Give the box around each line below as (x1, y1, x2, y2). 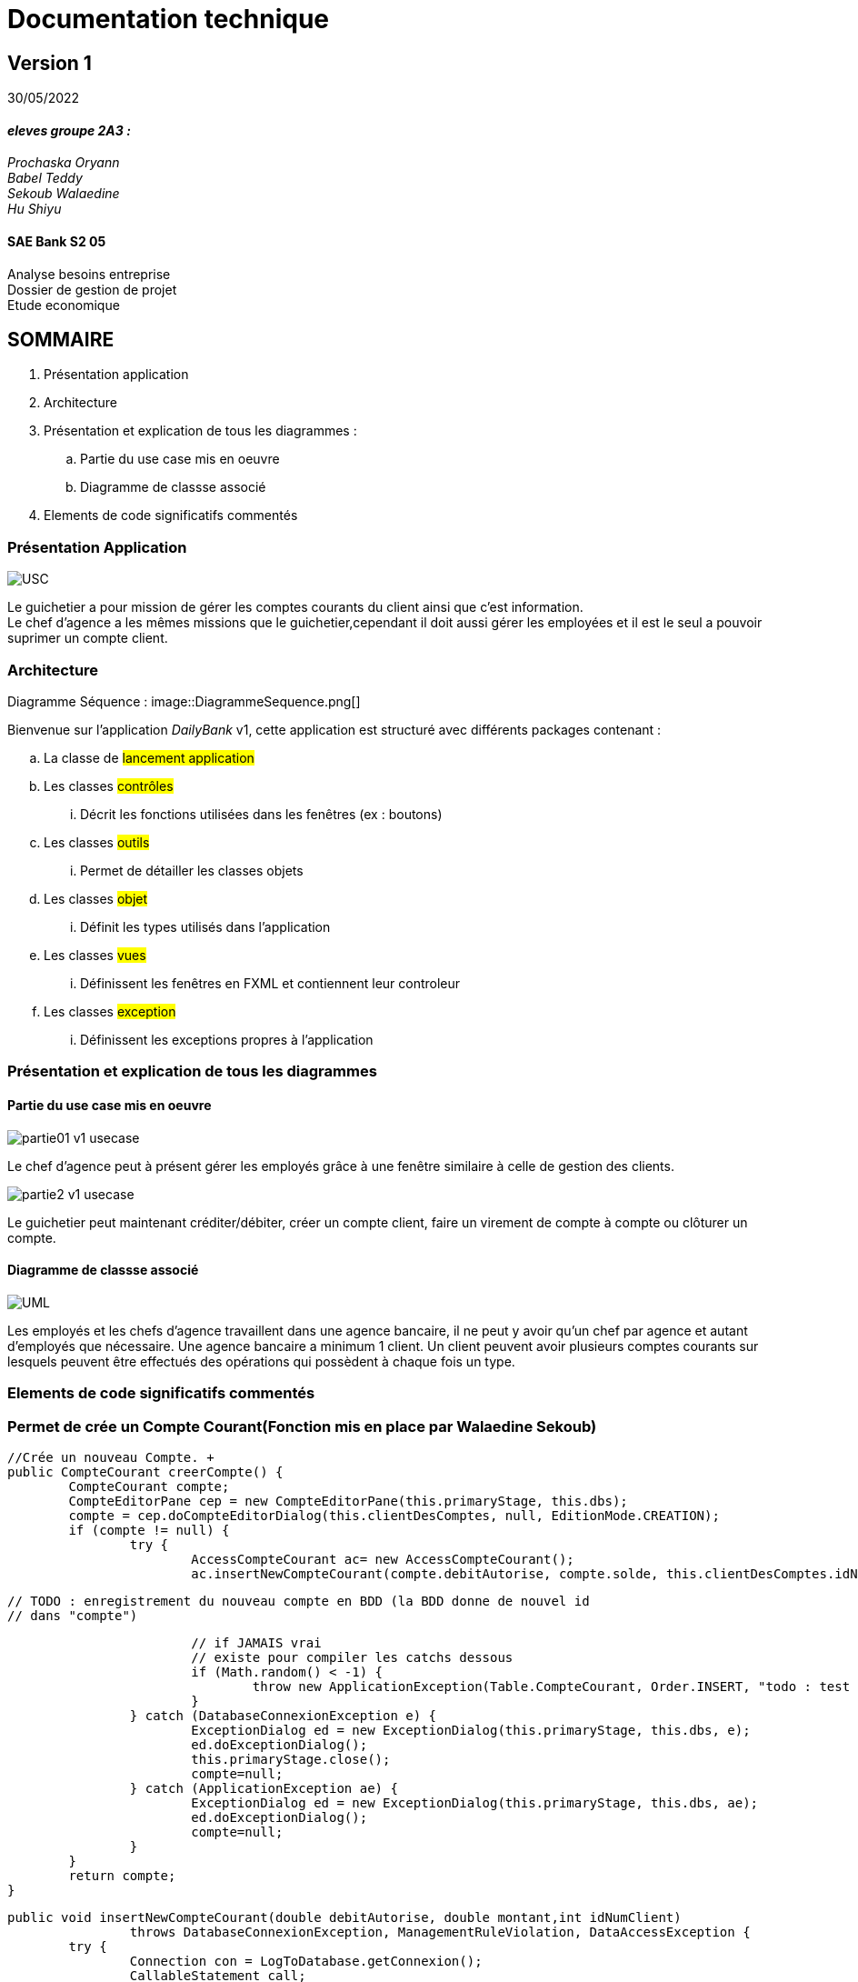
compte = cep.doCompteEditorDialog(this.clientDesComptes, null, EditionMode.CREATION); (68, 1507, 720, 1523)
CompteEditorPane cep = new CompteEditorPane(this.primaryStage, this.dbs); (68, 1493, 628, 1508)
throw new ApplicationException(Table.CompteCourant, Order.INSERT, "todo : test (252, 1678, 851, 1694)
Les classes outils (44, 834, 150, 850)
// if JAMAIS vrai (191, 1635, 322, 1650)
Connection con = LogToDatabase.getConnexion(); (129, 1953, 483, 1968)
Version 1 (7, 51, 92, 75)
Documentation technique (7, 4, 330, 35)
